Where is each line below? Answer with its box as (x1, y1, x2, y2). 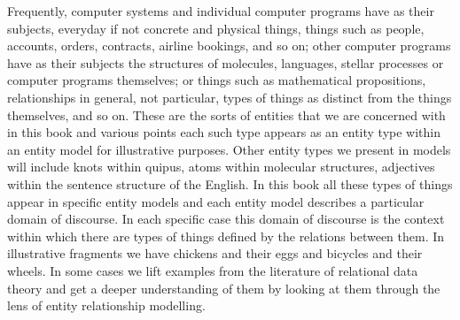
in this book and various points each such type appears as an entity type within (7, 123, 441, 141)
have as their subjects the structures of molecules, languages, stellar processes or (7, 53, 444, 72)
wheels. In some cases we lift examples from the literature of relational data (7, 261, 418, 279)
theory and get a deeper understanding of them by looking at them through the (7, 278, 441, 297)
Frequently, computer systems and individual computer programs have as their (7, 2, 434, 19)
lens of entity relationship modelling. (7, 296, 206, 315)
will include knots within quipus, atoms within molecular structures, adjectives (7, 157, 435, 176)
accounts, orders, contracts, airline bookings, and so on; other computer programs (7, 36, 451, 55)
